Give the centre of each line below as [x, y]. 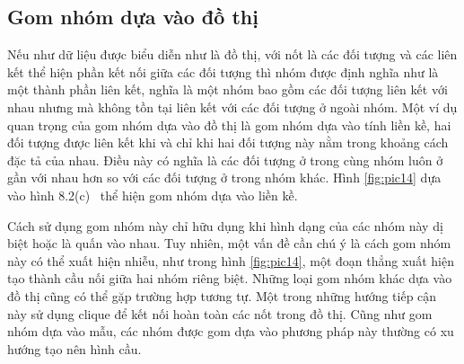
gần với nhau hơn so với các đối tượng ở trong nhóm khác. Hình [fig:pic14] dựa [224, 178]
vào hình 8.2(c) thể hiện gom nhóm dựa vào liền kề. [153, 195]
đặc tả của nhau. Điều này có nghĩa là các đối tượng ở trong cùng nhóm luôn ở [225, 160]
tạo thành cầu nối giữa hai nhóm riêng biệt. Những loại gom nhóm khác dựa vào [230, 278]
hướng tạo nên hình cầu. [74, 348]
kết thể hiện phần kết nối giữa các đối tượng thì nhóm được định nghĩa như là [223, 71]
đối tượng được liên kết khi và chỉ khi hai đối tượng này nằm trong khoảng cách [228, 142]
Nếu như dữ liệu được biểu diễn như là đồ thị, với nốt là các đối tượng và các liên [232, 54]
